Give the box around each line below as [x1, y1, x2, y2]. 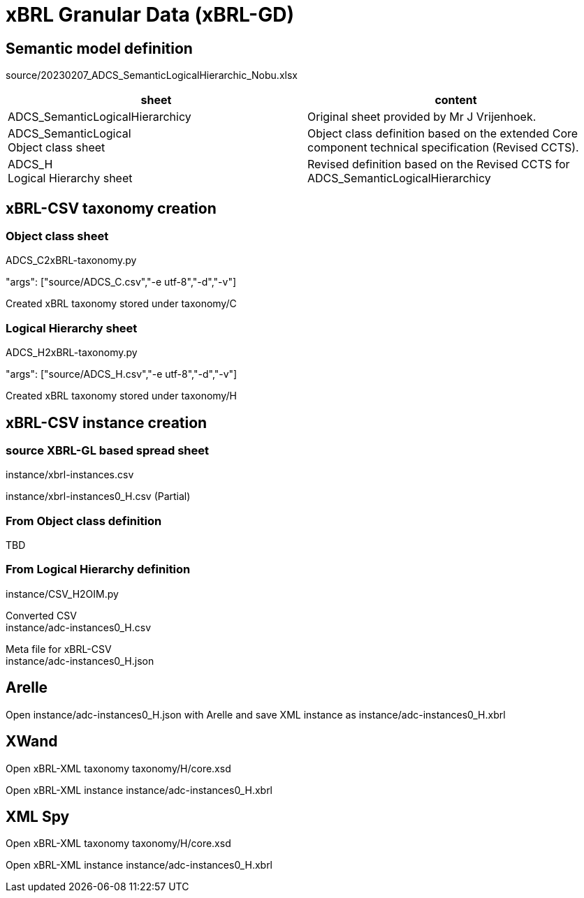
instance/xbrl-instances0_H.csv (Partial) [6, 490, 191, 503]
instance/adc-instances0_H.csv [6, 621, 152, 633]
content [435, 93, 477, 108]
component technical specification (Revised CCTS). [307, 140, 579, 155]
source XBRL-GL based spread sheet [6, 443, 209, 457]
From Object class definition [6, 513, 162, 528]
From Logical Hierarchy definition [6, 562, 191, 577]
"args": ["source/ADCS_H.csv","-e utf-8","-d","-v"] [6, 368, 238, 381]
